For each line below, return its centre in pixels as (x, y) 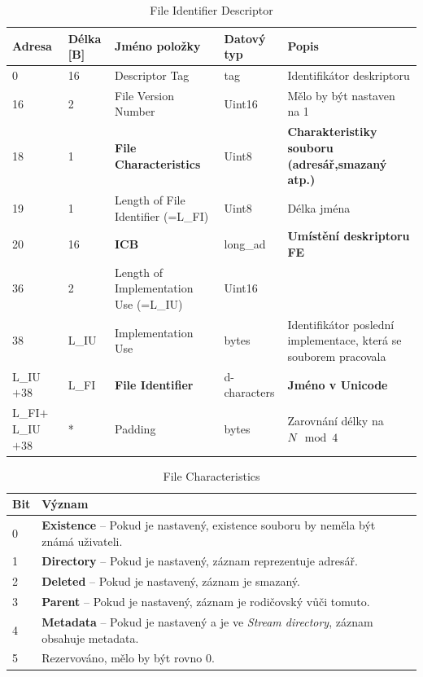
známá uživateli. (82, 541)
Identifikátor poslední (341, 324)
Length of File (150, 199)
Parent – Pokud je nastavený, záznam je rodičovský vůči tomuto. (206, 602)
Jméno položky (158, 46)
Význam (65, 504)
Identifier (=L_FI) (162, 215)
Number (135, 111)
